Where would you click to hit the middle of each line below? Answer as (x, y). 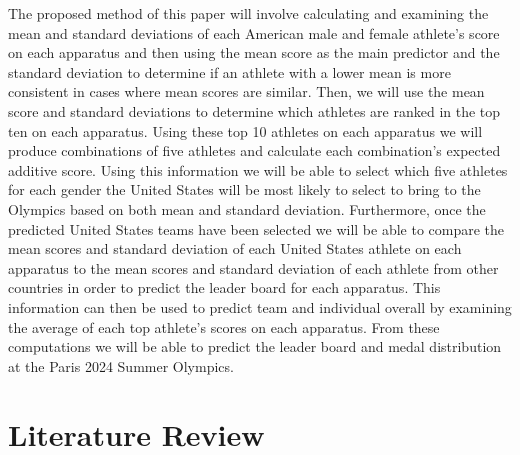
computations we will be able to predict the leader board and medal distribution (255, 346)
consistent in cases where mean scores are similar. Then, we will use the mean (246, 91)
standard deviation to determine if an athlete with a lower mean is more (229, 71)
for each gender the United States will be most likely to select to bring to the (244, 189)
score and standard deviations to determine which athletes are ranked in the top (254, 110)
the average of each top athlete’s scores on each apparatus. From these (224, 326)
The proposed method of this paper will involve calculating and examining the (248, 13)
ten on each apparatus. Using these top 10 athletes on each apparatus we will (245, 130)
